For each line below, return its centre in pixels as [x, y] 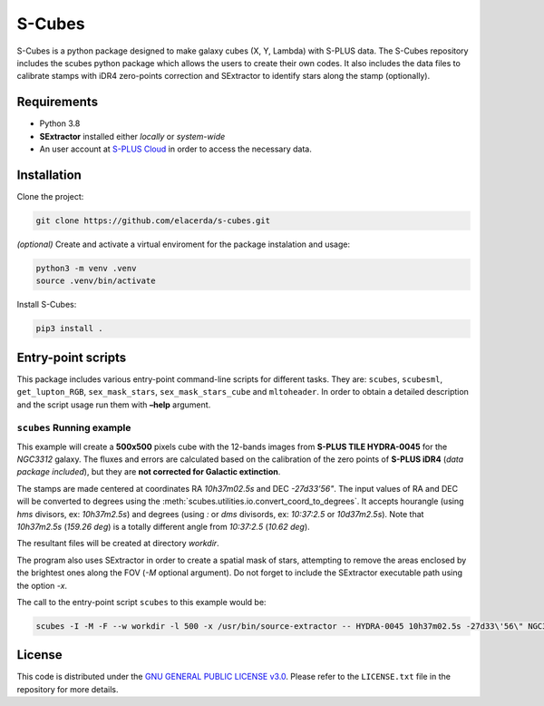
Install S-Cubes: [47, 305]
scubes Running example [74, 428]
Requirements [58, 102]
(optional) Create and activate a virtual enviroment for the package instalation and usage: [184, 244]
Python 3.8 [60, 123]
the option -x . [42, 585]
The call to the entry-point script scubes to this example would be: [141, 602]
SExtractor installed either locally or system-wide [132, 136]
